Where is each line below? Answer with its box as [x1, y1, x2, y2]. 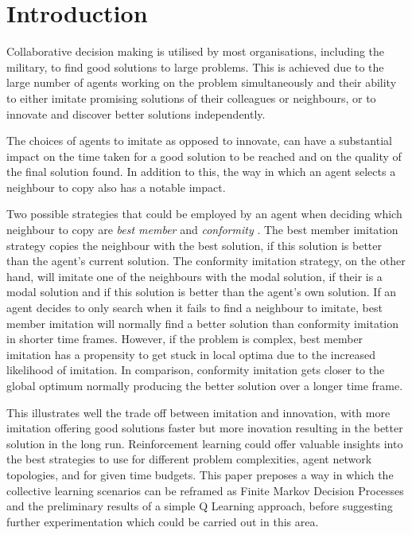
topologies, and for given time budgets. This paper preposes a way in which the [6, 466, 394, 482]
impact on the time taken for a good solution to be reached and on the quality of [6, 147, 402, 164]
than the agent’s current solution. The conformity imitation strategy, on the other [6, 252, 406, 269]
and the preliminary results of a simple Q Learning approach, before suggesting [6, 498, 393, 514]
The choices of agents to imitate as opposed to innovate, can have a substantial [6, 132, 392, 149]
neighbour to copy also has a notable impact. [6, 178, 226, 195]
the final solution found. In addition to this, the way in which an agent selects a [6, 163, 396, 180]
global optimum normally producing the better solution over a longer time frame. [6, 377, 403, 393]
